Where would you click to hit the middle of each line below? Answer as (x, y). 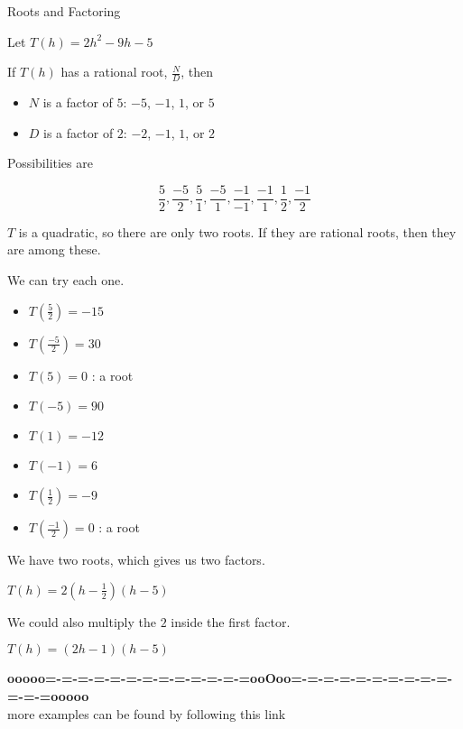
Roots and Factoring (64, 11)
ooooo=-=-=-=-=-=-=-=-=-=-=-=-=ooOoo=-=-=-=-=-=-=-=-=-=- (230, 678)
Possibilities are (50, 163)
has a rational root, (114, 72)
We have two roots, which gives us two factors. (136, 560)
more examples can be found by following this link (147, 713)
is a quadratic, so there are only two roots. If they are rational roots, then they (237, 231)
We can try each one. (66, 280)
